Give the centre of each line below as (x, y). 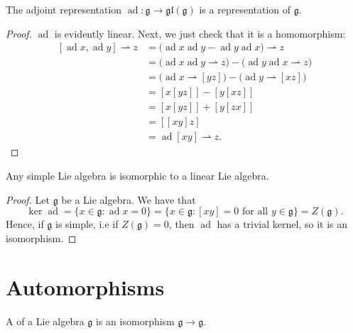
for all (255, 212)
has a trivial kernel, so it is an (282, 224)
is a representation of (245, 9)
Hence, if (25, 224)
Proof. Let (28, 199)
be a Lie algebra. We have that (129, 199)
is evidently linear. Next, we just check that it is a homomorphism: (200, 33)
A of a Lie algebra (45, 321)
